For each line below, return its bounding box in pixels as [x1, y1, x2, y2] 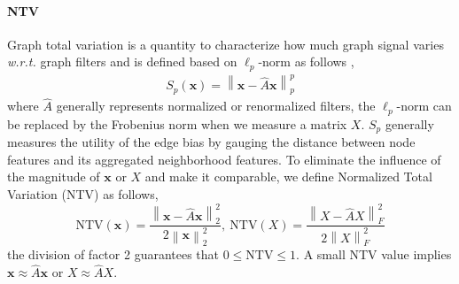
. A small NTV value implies [296, 245, 452, 264]
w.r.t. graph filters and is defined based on [7, 52, 237, 71]
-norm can [396, 96, 452, 115]
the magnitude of [7, 167, 100, 186]
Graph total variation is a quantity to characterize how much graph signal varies [7, 35, 444, 53]
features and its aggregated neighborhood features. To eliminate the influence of [7, 150, 441, 168]
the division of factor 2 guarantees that [7, 245, 220, 264]
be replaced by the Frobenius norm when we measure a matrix [7, 114, 347, 133]
